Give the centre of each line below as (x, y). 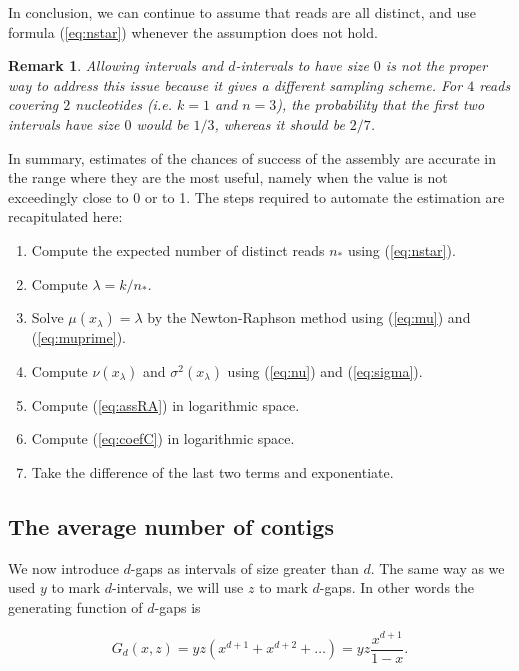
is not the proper (436, 65)
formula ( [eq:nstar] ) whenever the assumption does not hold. (193, 31)
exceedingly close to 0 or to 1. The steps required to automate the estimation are (256, 196)
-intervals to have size (302, 65)
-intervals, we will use (178, 587)
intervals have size (64, 123)
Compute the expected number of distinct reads (178, 249)
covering (33, 104)
